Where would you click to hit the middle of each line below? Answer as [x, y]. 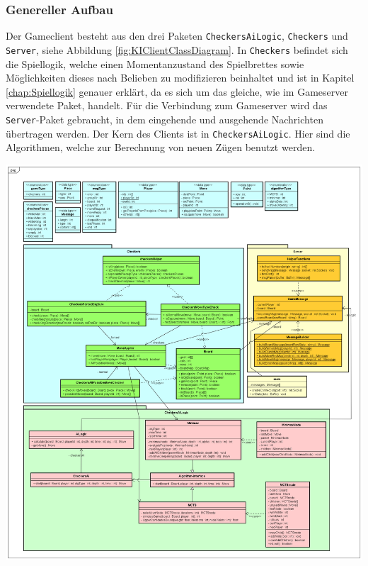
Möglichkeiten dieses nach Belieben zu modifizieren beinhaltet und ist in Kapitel [180, 78]
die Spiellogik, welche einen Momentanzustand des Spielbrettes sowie [155, 63]
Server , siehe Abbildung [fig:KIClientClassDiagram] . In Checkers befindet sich [177, 49]
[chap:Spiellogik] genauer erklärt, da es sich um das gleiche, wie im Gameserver [177, 91]
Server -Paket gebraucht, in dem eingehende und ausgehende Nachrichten [165, 119]
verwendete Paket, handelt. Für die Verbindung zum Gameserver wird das [167, 105]
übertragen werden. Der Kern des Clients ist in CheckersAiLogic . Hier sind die [178, 133]
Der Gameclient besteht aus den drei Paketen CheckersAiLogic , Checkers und [177, 36]
